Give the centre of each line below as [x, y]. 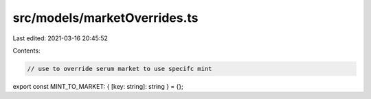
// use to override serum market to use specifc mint [120, 69]
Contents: [26, 51]
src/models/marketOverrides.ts [105, 18]
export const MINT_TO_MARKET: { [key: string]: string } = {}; [98, 86]
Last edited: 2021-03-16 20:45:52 [60, 38]
